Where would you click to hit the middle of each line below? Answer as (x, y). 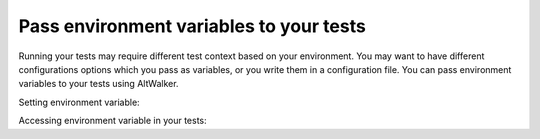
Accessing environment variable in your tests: (112, 121)
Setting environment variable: (79, 102)
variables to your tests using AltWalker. (98, 84)
